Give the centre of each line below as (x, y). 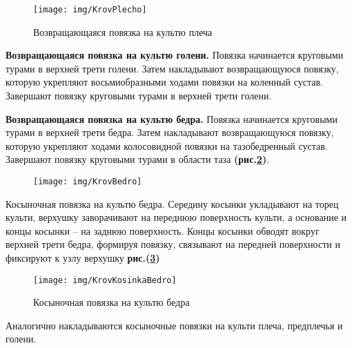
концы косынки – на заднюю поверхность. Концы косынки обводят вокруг (163, 230)
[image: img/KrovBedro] (88, 182)
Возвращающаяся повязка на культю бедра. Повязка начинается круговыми (172, 118)
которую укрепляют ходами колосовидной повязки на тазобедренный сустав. (167, 145)
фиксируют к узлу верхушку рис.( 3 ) (83, 258)
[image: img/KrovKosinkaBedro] (105, 280)
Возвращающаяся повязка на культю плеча (123, 31)
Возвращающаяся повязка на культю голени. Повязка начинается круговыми (175, 55)
